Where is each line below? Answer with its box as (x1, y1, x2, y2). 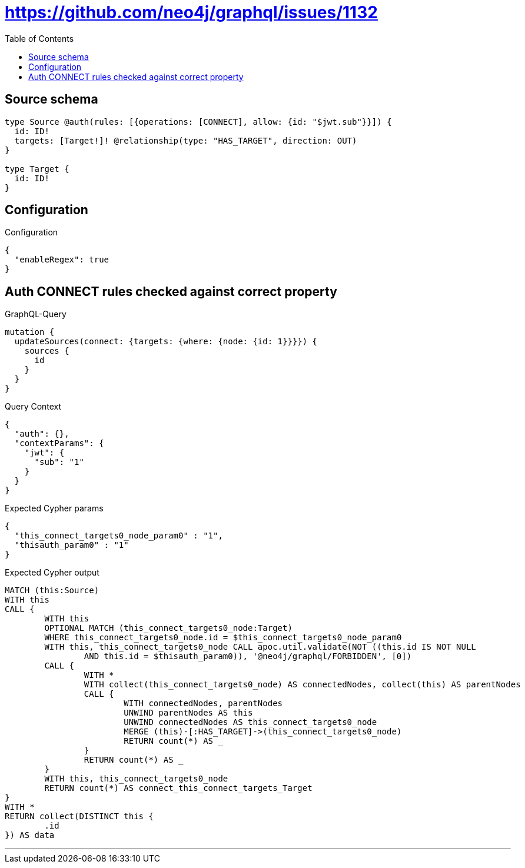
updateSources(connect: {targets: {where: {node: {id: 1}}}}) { (14, 337, 318, 347)
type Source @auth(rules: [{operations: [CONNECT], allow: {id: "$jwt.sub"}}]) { (5, 117, 392, 127)
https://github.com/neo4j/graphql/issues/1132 (5, 2, 378, 22)
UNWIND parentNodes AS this (124, 708, 253, 718)
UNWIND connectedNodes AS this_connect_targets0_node (124, 717, 377, 727)
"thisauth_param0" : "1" (14, 540, 129, 550)
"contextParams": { (14, 438, 104, 448)
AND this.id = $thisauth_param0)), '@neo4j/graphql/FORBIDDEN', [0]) (84, 651, 412, 661)
